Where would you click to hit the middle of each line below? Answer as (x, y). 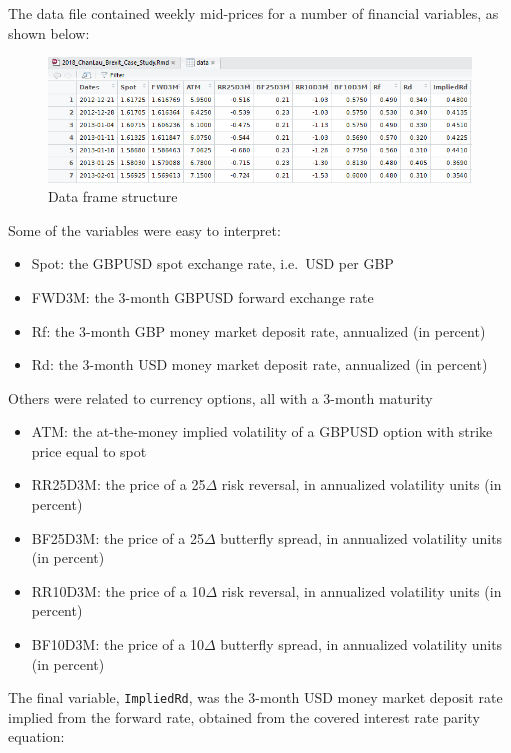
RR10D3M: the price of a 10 (118, 590)
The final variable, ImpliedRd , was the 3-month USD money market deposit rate (255, 697)
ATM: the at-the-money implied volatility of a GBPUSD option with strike (262, 431)
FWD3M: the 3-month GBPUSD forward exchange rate (202, 296)
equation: (36, 736)
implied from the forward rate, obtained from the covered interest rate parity (244, 716)
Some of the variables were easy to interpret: (144, 229)
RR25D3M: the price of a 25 (118, 484)
